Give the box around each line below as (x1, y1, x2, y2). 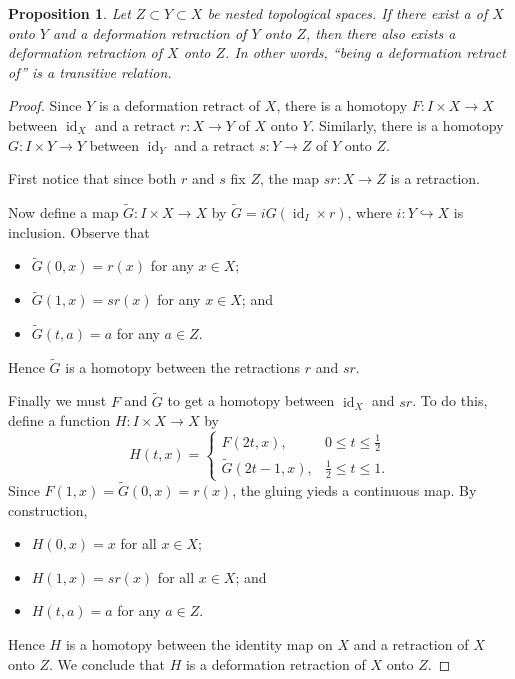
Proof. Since (8, 95, 82, 116)
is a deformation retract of (98, 95, 261, 116)
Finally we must (8, 390, 107, 411)
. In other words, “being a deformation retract (225, 42, 506, 63)
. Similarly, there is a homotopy (310, 114, 504, 135)
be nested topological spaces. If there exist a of (207, 3, 488, 23)
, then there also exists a (305, 22, 456, 43)
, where (347, 201, 392, 222)
